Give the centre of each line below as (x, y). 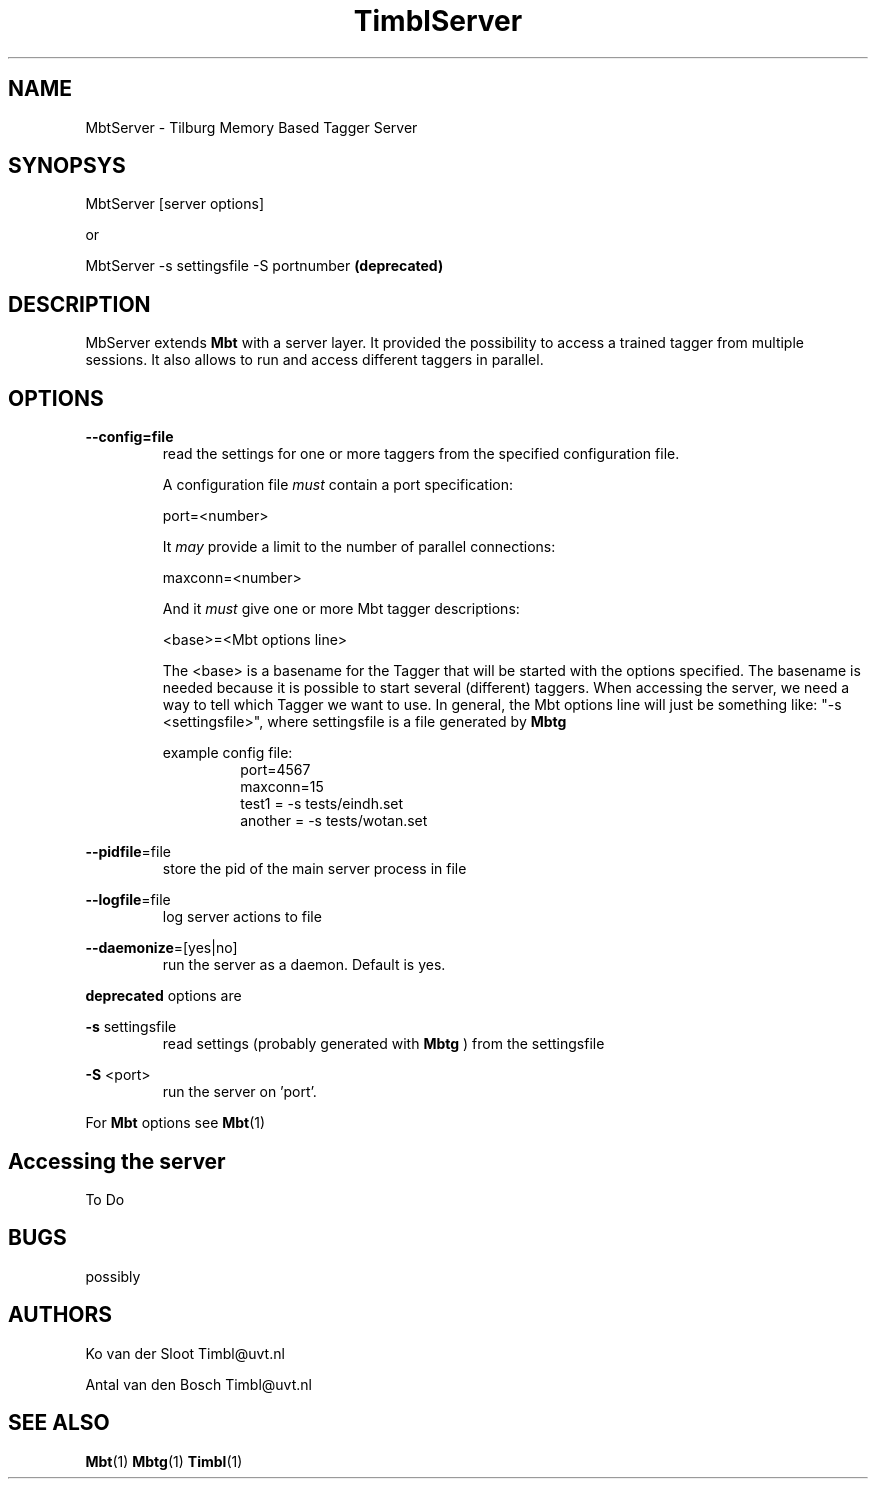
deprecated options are (163, 996)
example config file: (227, 753)
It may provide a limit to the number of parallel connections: (359, 547)
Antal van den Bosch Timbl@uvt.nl (198, 1384)
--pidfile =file (128, 852)
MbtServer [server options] (174, 204)
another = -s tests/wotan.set (334, 821)
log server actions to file (242, 917)
